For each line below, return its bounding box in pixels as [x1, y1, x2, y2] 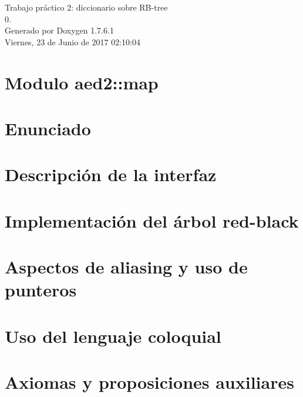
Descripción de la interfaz [5, 162, 217, 186]
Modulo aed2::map [5, 70, 159, 94]
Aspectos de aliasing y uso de [5, 255, 248, 279]
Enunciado [5, 116, 91, 140]
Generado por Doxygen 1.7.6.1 [5, 24, 114, 36]
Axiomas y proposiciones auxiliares [5, 370, 294, 393]
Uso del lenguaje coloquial [5, 323, 221, 348]
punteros [5, 278, 77, 302]
